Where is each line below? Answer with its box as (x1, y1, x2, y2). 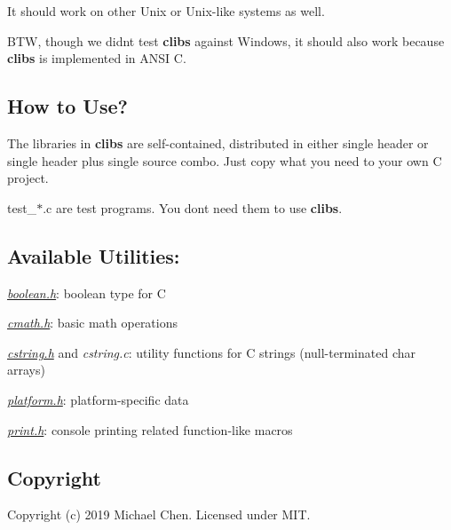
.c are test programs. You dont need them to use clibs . (43, 198, 343, 217)
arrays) (7, 360, 45, 379)
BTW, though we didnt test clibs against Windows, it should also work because (7, 31, 445, 50)
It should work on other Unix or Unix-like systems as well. (7, 2, 325, 20)
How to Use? (7, 92, 128, 120)
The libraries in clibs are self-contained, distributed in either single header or (7, 133, 429, 152)
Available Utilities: (7, 241, 180, 269)
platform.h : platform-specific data (7, 390, 189, 408)
